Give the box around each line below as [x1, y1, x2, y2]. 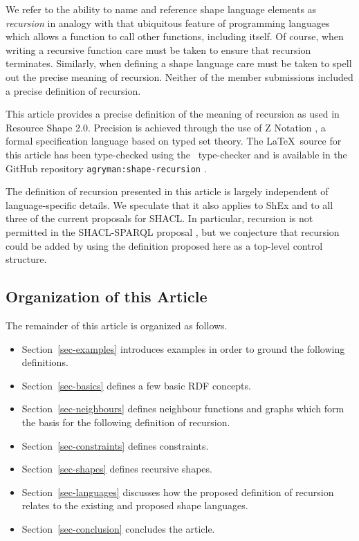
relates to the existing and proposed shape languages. [21, 498, 248, 513]
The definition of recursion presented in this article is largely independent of [6, 184, 329, 199]
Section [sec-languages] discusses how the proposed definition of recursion [21, 484, 334, 499]
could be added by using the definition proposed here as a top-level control [6, 238, 323, 253]
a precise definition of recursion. [6, 83, 141, 98]
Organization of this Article [6, 286, 208, 307]
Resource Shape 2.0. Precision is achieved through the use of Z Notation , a [6, 120, 326, 134]
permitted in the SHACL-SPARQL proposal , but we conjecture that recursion [6, 224, 340, 239]
